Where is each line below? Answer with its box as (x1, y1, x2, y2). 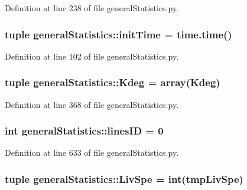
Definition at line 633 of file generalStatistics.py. (5, 146, 179, 159)
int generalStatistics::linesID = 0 (5, 123, 164, 138)
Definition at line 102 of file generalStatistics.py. (5, 50, 179, 62)
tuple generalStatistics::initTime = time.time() (5, 27, 232, 41)
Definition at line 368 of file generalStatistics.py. (5, 98, 179, 110)
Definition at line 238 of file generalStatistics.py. (5, 2, 179, 14)
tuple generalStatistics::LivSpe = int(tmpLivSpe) (5, 171, 243, 186)
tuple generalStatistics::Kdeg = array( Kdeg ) (5, 75, 220, 90)
